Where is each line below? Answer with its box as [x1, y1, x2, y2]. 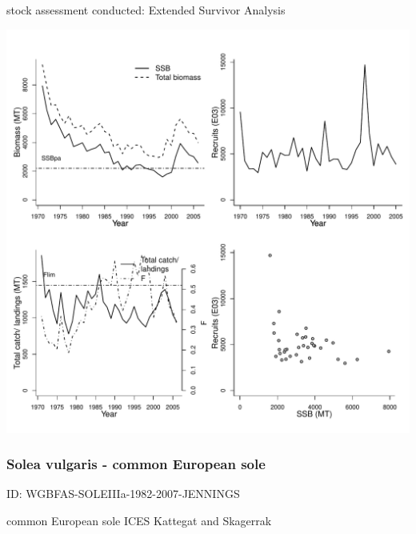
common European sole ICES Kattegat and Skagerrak [6, 512, 272, 528]
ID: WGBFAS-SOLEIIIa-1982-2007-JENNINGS [6, 485, 240, 502]
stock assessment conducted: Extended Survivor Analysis [6, 2, 286, 18]
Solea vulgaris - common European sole [6, 454, 266, 474]
